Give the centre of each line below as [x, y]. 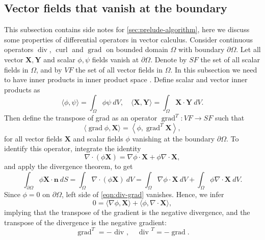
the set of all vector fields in [119, 69]
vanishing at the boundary [174, 138]
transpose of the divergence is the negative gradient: [85, 222]
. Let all [248, 49]
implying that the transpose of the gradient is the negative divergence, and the [127, 212]
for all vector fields [33, 138]
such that [230, 118]
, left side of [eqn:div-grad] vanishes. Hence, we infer [143, 194]
